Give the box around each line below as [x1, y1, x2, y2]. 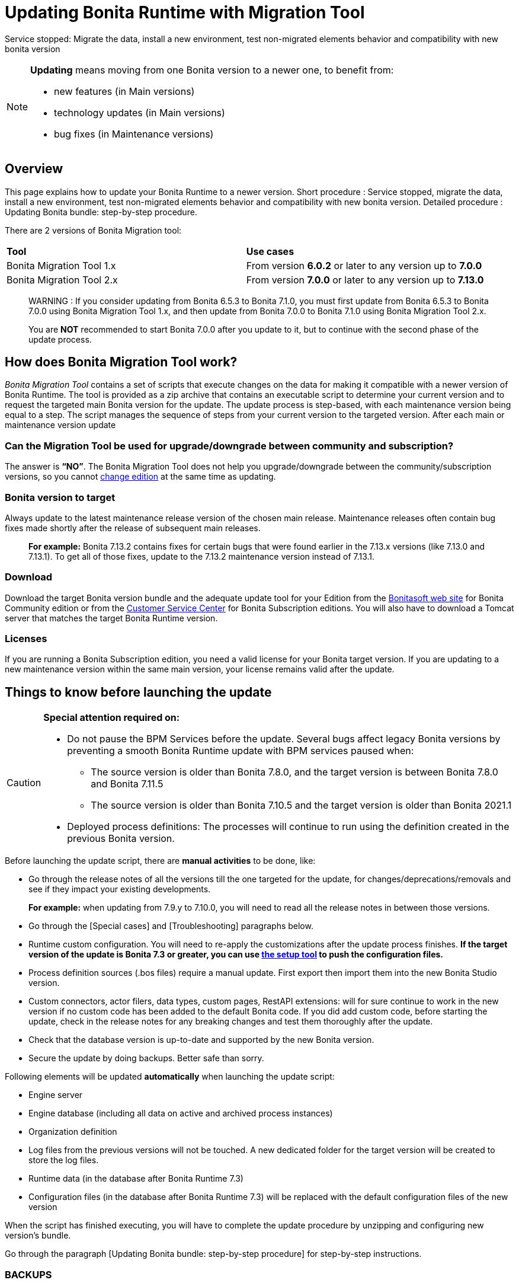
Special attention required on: [43, 711, 180, 724]
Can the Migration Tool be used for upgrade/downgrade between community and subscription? [5, 439, 454, 452]
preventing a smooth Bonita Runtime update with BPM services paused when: [67, 745, 414, 757]
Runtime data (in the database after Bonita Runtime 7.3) [28, 1173, 244, 1184]
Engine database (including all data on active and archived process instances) [28, 1108, 333, 1119]
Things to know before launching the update [5, 684, 272, 700]
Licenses [5, 633, 47, 645]
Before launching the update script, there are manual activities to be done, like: [5, 856, 316, 866]
